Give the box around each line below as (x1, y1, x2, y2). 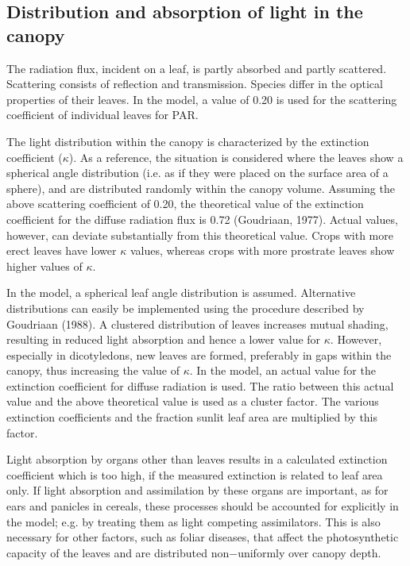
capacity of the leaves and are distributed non (6, 544, 230, 560)
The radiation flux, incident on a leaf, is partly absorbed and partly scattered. (6, 60, 387, 76)
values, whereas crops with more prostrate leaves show (130, 242, 395, 259)
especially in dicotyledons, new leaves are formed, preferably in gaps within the (6, 346, 392, 363)
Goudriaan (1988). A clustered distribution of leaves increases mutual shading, (6, 315, 389, 332)
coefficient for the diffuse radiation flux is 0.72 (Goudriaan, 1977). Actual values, (6, 210, 398, 227)
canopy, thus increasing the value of (6, 362, 180, 379)
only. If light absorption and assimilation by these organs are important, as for (6, 482, 389, 499)
